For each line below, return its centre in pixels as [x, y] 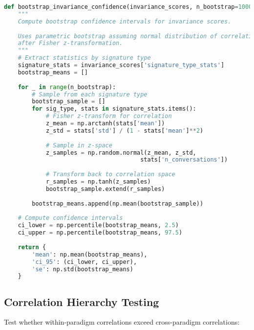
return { [32, 247]
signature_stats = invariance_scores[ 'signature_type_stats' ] [121, 65]
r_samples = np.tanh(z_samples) [98, 182]
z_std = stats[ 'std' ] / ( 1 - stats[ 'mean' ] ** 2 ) [125, 130]
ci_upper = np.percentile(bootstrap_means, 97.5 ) [100, 233]
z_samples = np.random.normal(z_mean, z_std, [121, 153]
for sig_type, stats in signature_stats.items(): [114, 109]
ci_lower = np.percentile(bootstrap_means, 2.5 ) [98, 225]
